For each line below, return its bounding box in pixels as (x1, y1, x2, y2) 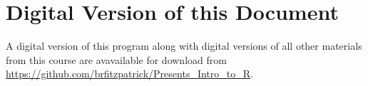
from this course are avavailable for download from (6, 52, 227, 67)
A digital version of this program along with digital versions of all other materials (6, 38, 362, 53)
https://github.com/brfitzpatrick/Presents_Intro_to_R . (6, 66, 253, 81)
